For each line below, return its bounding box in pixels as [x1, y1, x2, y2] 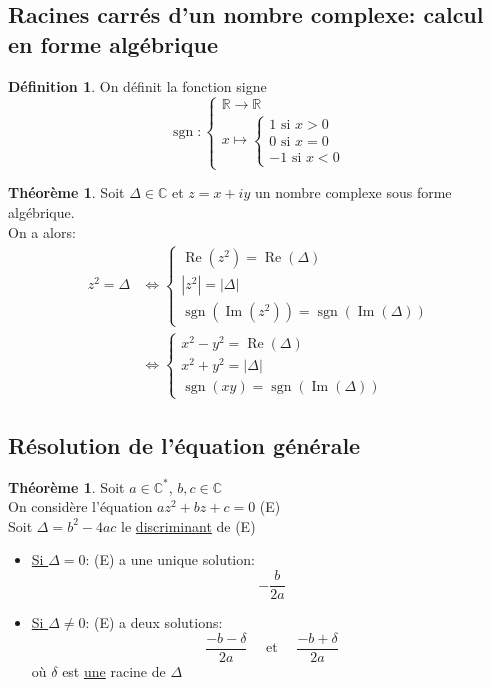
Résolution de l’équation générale [8, 429, 361, 460]
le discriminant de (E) [121, 515, 256, 536]
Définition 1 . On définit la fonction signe [8, 75, 267, 96]
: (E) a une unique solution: [85, 549, 255, 570]
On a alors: [8, 221, 76, 242]
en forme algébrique [8, 28, 219, 59]
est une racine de [62, 660, 166, 681]
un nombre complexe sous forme [254, 182, 452, 203]
